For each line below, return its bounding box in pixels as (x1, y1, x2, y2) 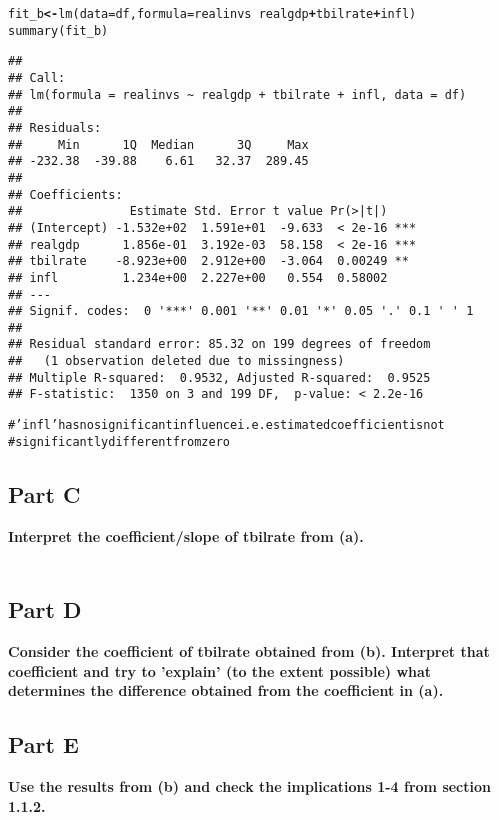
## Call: (8, 70, 66, 85)
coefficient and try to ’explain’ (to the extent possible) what (8, 660, 432, 681)
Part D (8, 594, 82, 625)
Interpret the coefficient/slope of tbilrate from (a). (8, 525, 364, 546)
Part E (8, 729, 79, 760)
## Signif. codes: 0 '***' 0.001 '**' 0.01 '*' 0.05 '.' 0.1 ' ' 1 (8, 304, 474, 319)
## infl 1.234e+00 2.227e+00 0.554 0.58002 (8, 270, 388, 285)
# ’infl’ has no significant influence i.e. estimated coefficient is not (8, 418, 445, 433)
